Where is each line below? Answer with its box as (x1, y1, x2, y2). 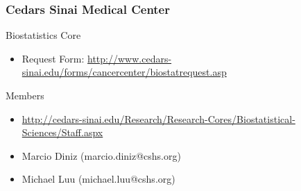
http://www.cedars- (87, 51, 172, 65)
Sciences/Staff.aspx (21, 125, 103, 140)
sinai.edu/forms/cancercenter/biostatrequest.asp (21, 65, 227, 79)
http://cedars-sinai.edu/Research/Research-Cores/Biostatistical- (21, 111, 295, 126)
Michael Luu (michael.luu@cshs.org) (21, 172, 175, 186)
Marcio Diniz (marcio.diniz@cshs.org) (21, 148, 181, 163)
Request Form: (21, 51, 85, 65)
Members (6, 88, 44, 102)
